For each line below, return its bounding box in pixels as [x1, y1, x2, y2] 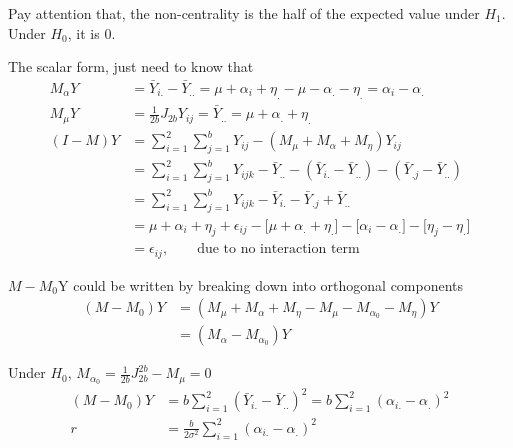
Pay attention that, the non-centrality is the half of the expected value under [8, 3, 480, 23]
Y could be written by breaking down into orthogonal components [58, 274, 464, 295]
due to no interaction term [197, 242, 360, 257]
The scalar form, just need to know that [8, 56, 254, 77]
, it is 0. [67, 22, 116, 43]
